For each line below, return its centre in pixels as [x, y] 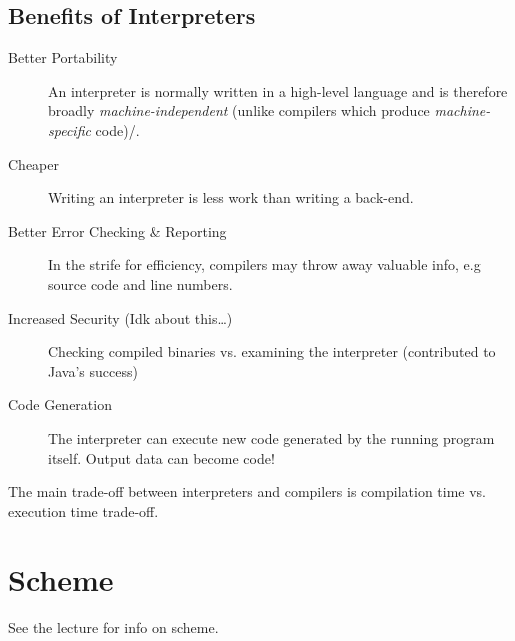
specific [69, 129]
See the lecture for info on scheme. [113, 627]
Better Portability [63, 57]
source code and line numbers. [140, 283]
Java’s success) [93, 370]
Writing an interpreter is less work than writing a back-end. [231, 197]
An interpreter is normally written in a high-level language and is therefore [278, 90]
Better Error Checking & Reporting [117, 230]
